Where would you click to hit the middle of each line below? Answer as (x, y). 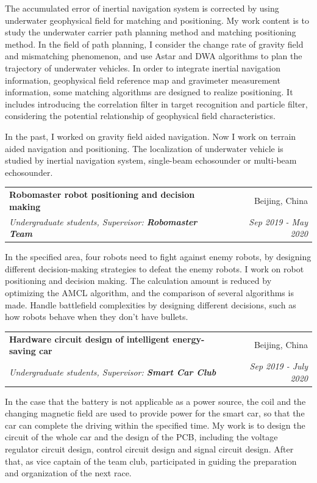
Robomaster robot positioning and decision (102, 194)
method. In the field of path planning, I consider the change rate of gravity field (154, 44)
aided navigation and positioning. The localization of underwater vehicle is (144, 148)
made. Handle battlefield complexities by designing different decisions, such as (151, 304)
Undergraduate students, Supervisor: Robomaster (103, 221)
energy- (189, 339)
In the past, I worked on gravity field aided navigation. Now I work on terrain (151, 136)
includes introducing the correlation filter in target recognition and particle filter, (156, 103)
